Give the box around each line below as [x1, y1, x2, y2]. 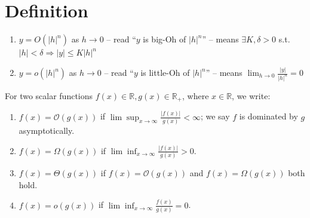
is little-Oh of [140, 66, 190, 79]
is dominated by [239, 110, 298, 122]
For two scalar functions [5, 89, 93, 102]
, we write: [232, 89, 271, 102]
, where [182, 89, 209, 102]
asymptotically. [19, 124, 75, 136]
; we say [200, 110, 230, 122]
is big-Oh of [143, 33, 186, 45]
